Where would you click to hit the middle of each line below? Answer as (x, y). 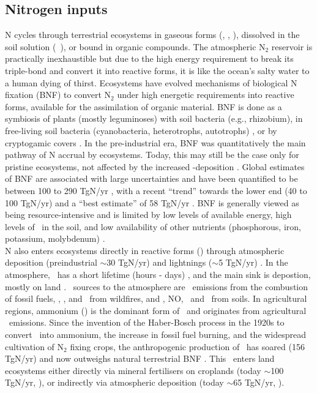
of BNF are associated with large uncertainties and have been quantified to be (151, 178)
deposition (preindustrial (51, 262)
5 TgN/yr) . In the (253, 262)
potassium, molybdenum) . (55, 238)
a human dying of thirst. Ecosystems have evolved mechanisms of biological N (151, 82)
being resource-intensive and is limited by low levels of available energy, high (148, 215)
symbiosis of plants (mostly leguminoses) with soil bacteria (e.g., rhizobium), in (154, 118)
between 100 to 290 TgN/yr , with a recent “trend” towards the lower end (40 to (156, 190)
